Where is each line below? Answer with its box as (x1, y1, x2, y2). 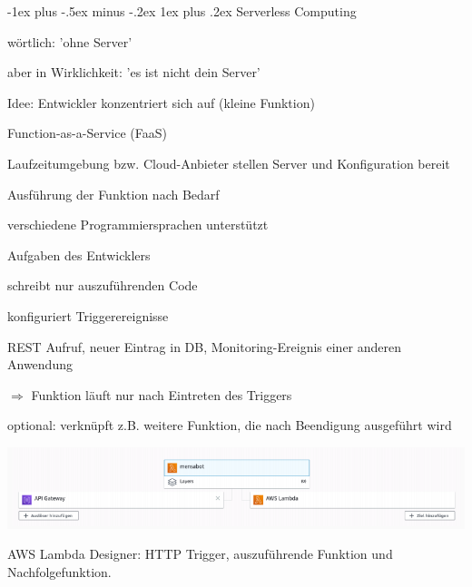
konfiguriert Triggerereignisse (7, 306, 169, 325)
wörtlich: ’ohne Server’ (7, 32, 133, 51)
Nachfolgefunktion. (7, 562, 112, 581)
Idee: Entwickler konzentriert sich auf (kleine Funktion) (7, 93, 315, 112)
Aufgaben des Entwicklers (7, 245, 151, 264)
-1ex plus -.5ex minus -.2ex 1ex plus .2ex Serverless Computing (7, 2, 357, 20)
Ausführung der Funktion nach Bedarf (7, 184, 220, 203)
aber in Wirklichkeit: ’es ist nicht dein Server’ (7, 63, 261, 82)
